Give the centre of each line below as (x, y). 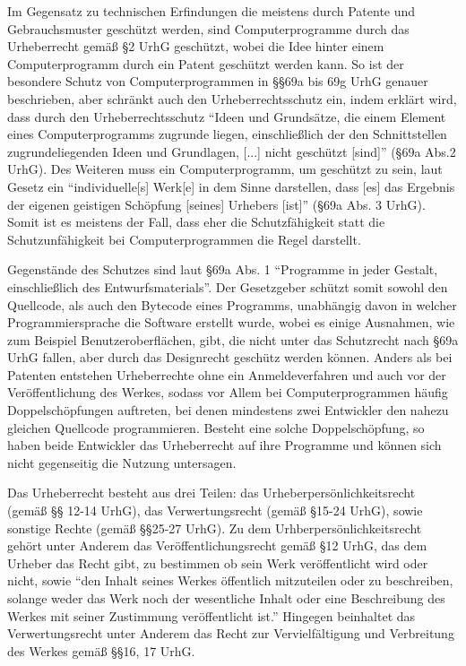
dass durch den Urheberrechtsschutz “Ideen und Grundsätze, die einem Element (227, 116)
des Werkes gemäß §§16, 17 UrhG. (101, 650)
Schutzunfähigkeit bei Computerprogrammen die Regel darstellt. (184, 239)
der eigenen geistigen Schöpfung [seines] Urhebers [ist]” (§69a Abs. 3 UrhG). (216, 204)
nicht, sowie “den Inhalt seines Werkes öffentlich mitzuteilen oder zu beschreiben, (230, 580)
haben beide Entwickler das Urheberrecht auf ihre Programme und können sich (224, 445)
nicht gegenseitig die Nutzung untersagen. (122, 462)
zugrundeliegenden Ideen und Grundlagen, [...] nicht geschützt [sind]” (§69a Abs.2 (232, 151)
